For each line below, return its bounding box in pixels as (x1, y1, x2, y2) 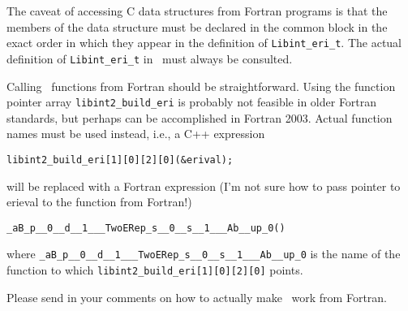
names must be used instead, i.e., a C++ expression (6, 125, 265, 142)
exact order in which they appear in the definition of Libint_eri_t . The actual (6, 34, 402, 51)
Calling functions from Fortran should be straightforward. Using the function (6, 77, 396, 94)
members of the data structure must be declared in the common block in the (6, 18, 388, 35)
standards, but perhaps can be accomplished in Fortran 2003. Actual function (6, 109, 393, 126)
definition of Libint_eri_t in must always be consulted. (6, 50, 293, 67)
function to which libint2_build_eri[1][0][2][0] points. (6, 261, 303, 279)
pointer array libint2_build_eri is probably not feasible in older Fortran (6, 93, 377, 110)
